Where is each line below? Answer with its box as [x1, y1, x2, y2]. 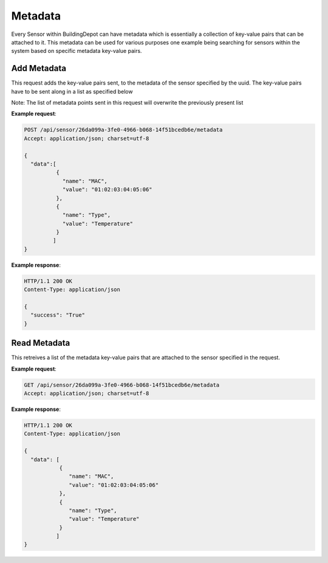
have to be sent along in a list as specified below [11, 88, 133, 95]
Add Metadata [11, 63, 67, 74]
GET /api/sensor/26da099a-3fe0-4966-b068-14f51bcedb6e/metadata [24, 381, 220, 388]
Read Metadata [11, 338, 70, 348]
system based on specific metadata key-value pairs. [11, 47, 142, 55]
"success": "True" [30, 312, 85, 319]
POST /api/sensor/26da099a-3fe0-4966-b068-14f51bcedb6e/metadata [24, 127, 223, 133]
